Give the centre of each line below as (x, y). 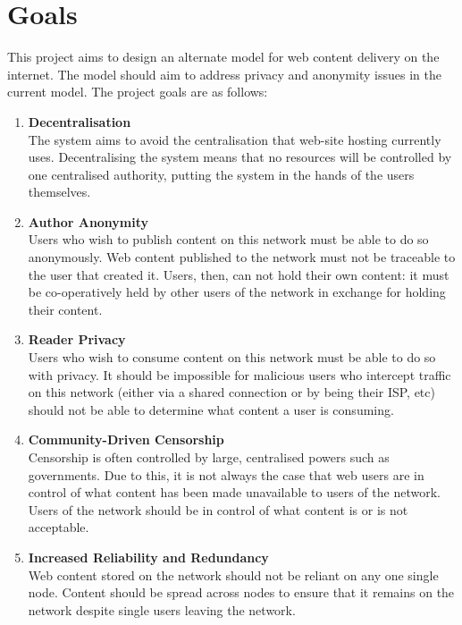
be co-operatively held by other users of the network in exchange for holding (237, 292)
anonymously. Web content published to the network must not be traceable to (242, 257)
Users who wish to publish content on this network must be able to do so (228, 239)
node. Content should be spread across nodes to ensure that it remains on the (241, 592)
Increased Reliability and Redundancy (148, 557)
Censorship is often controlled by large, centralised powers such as (209, 457)
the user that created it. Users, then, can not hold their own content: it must (239, 274)
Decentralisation (80, 121)
